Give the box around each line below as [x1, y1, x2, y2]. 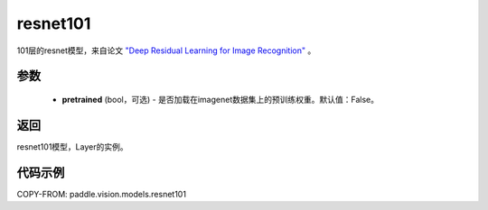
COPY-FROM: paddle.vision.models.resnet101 [16, 188, 187, 199]
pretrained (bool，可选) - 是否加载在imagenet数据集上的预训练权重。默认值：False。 [61, 94, 380, 105]
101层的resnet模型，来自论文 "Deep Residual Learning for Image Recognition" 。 [16, 45, 316, 56]
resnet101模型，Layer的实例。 [16, 141, 128, 152]
